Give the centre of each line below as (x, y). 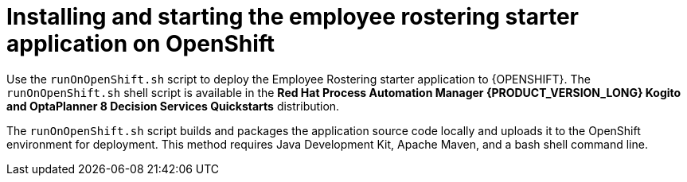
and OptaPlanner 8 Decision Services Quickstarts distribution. (173, 106)
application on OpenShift (141, 44)
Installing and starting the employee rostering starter (293, 17)
